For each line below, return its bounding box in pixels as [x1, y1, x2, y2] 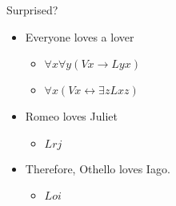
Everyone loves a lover [25, 28, 134, 45]
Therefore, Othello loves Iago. [25, 160, 170, 176]
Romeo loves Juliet [25, 108, 118, 125]
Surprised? [6, 2, 58, 18]
